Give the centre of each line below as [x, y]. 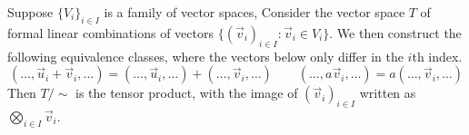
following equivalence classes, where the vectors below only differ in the [205, 56]
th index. [437, 56]
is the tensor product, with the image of [186, 93]
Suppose [30, 12]
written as [388, 93]
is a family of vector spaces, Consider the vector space [254, 12]
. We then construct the [395, 32]
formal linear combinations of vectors [110, 32]
